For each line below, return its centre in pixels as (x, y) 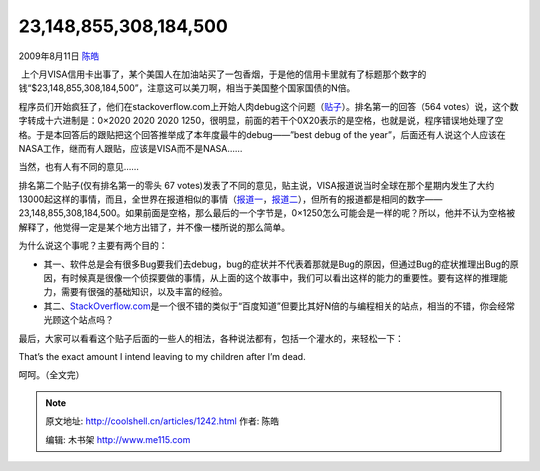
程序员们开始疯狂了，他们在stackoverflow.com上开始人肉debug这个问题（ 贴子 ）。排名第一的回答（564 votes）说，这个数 (268, 106)
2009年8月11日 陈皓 (59, 56)
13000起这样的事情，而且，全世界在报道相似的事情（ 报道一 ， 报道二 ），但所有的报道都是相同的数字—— (230, 199)
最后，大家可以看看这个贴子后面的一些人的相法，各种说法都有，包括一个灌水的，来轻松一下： (211, 338)
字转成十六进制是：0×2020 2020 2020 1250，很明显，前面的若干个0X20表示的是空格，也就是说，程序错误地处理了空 (261, 121)
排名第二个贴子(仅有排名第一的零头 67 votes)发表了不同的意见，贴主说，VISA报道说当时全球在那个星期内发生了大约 (256, 185)
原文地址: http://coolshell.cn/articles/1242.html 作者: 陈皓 (162, 421)
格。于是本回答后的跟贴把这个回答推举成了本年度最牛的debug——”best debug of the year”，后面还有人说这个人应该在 (262, 134)
